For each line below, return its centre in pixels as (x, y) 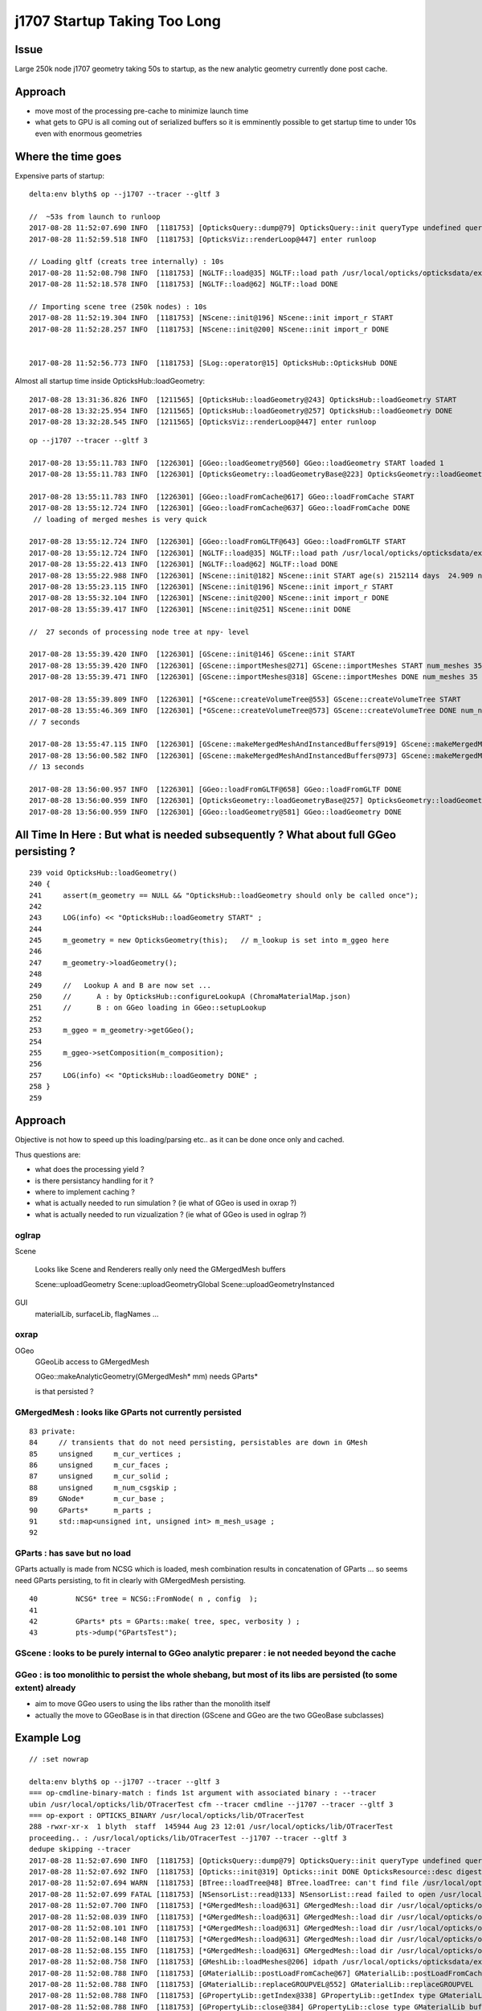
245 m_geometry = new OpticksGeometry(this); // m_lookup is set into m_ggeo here (209, 940)
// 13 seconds (57, 767)
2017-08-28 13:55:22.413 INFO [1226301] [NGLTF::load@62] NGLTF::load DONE (184, 564)
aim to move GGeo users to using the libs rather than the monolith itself (153, 1704)
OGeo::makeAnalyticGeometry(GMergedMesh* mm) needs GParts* (147, 1376)
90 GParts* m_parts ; (91, 1510)
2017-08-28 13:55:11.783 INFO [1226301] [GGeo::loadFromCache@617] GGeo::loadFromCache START (222, 496)
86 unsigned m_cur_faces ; (99, 1465)
